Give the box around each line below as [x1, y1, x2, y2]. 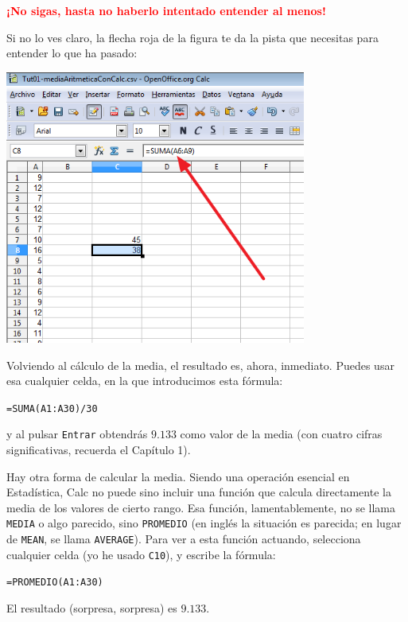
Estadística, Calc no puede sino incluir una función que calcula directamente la [6, 484, 391, 500]
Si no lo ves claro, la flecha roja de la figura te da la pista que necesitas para [6, 29, 379, 45]
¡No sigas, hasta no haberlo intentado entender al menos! [6, 2, 326, 18]
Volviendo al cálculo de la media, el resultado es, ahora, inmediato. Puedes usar [6, 356, 394, 373]
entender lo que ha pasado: [6, 45, 138, 61]
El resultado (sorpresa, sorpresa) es [6, 600, 177, 616]
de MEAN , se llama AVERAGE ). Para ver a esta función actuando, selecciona [6, 531, 361, 547]
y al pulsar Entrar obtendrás [6, 426, 148, 442]
